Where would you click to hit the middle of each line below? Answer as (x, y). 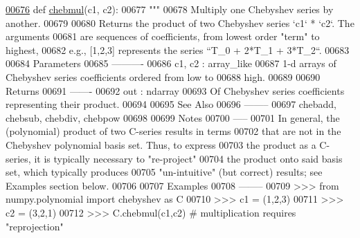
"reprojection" (35, 226)
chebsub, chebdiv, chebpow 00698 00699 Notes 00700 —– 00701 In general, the (173, 117)
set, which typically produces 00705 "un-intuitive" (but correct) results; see (164, 172)
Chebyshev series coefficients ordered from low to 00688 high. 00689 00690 (163, 76)
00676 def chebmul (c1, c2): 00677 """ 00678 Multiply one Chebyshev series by (170, 9)
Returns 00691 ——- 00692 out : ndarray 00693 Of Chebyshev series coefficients (175, 90)
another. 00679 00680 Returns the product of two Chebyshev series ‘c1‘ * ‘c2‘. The (180, 22)
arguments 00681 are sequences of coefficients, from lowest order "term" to (163, 36)
